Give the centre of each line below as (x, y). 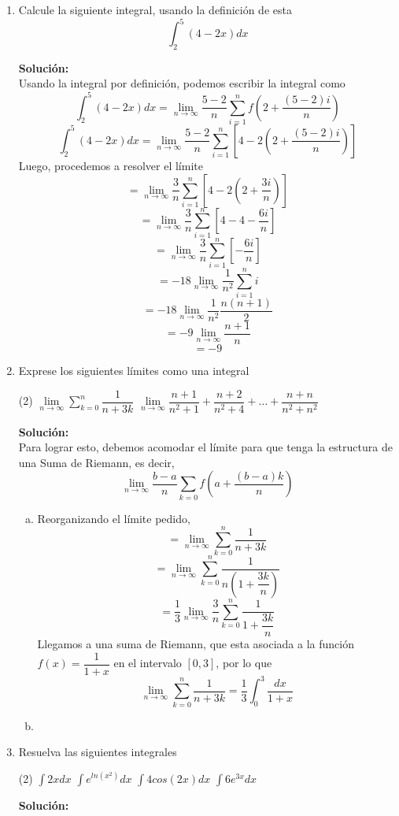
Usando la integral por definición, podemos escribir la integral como (182, 83)
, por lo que (244, 663)
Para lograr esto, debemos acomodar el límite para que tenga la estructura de (205, 447)
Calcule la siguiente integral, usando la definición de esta (155, 9)
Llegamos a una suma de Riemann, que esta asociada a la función (196, 644)
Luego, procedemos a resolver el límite (111, 165)
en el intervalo (148, 663)
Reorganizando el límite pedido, (114, 518)
